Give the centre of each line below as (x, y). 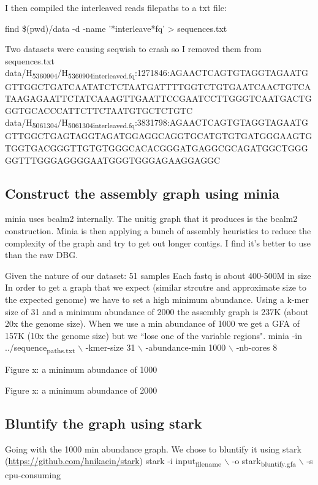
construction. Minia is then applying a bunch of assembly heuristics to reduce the (158, 230)
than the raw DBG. (42, 255)
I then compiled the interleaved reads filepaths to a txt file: (116, 7)
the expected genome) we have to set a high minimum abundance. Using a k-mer (157, 299)
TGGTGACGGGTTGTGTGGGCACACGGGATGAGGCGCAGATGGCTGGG (157, 148)
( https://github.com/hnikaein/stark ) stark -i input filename (113, 462)
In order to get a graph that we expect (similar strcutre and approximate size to (156, 287)
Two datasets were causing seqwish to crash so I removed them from (133, 49)
